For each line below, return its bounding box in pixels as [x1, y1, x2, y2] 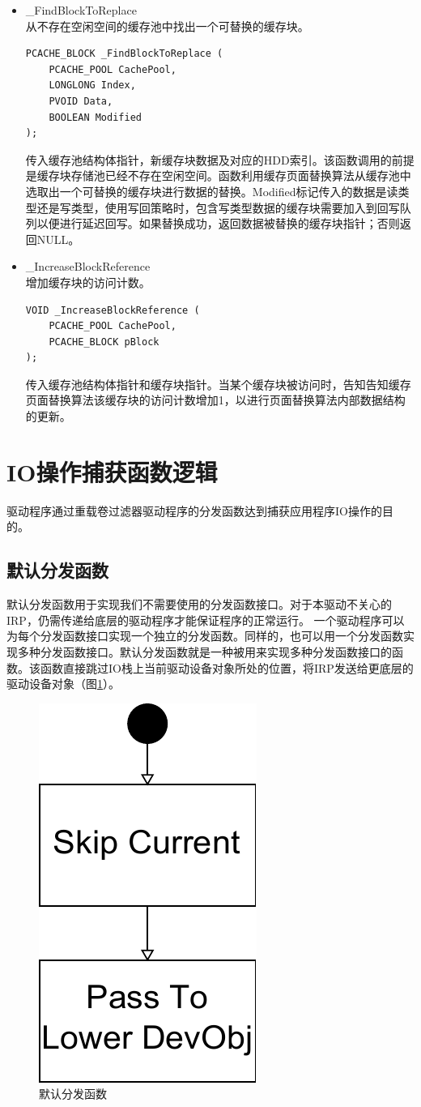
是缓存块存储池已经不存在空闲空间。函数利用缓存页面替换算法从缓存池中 [25, 167, 411, 184]
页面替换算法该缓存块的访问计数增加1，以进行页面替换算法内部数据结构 [25, 391, 406, 408]
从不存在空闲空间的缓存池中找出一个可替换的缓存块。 [25, 17, 309, 34]
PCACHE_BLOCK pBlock [49, 336, 159, 348]
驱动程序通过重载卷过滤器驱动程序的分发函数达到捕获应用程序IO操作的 [6, 502, 382, 519]
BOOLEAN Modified [49, 111, 142, 123]
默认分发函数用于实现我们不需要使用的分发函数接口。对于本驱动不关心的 [6, 596, 392, 613]
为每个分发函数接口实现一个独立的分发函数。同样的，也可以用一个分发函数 [6, 627, 403, 644]
